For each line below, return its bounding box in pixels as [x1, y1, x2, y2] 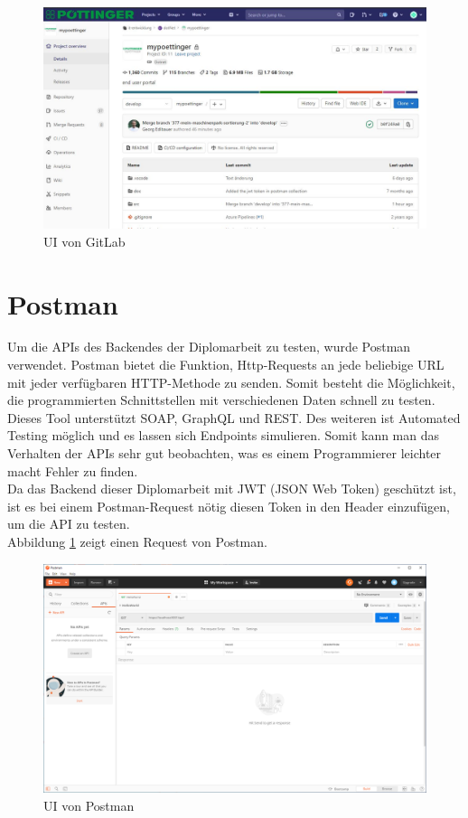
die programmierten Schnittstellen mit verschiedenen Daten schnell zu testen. [7, 390, 435, 409]
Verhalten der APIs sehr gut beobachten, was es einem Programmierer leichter [7, 444, 442, 462]
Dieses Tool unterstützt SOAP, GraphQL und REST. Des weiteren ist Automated [7, 408, 461, 427]
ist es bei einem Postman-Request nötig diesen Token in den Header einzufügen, [7, 496, 450, 515]
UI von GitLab [43, 231, 126, 250]
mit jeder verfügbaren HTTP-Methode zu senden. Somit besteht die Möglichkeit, [7, 372, 455, 391]
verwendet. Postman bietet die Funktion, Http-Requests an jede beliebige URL [7, 355, 445, 374]
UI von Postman [43, 795, 135, 814]
